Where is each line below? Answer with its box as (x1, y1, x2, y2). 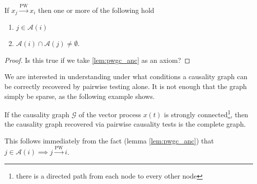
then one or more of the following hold (38, 4, 154, 15)
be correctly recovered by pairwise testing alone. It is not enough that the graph (4, 81, 247, 92)
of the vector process (78, 109, 141, 119)
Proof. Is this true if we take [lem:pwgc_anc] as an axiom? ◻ (4, 54, 190, 65)
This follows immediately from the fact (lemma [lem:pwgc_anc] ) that (4, 136, 214, 146)
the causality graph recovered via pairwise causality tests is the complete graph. (4, 119, 246, 129)
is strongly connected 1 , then (164, 108, 249, 119)
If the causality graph (4, 109, 70, 119)
